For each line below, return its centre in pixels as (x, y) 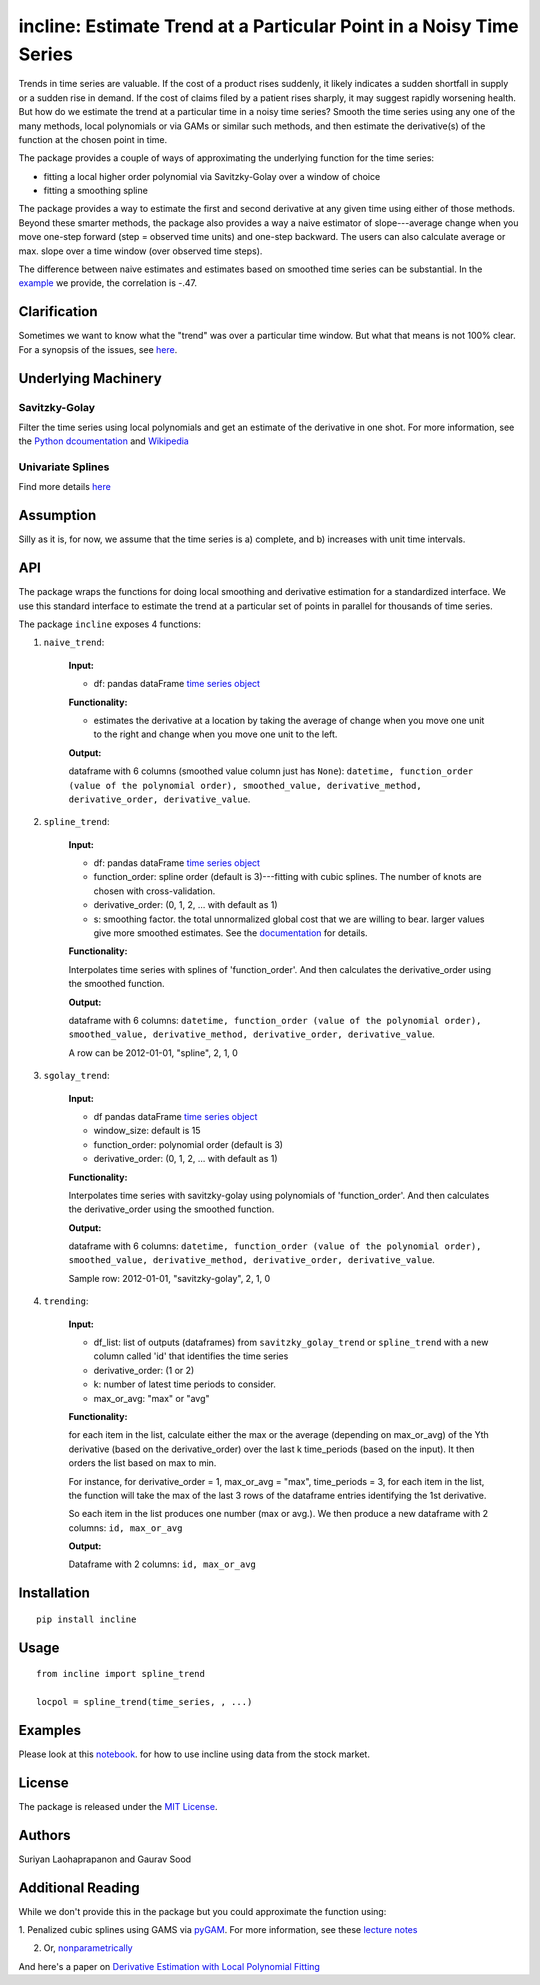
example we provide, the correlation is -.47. (107, 283)
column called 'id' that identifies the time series (191, 1356)
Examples (50, 1730)
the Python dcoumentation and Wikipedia (103, 441)
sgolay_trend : (76, 1076)
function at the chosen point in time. (93, 139)
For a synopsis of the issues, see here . (98, 349)
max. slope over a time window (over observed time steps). (140, 251)
